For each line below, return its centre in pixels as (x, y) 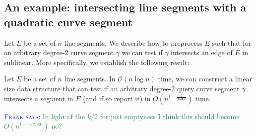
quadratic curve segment (68, 22)
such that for (232, 42)
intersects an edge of (202, 52)
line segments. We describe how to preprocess (133, 42)
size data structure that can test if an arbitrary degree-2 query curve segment (122, 88)
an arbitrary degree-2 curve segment (59, 52)
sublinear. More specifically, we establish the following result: (97, 62)
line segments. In (90, 79)
